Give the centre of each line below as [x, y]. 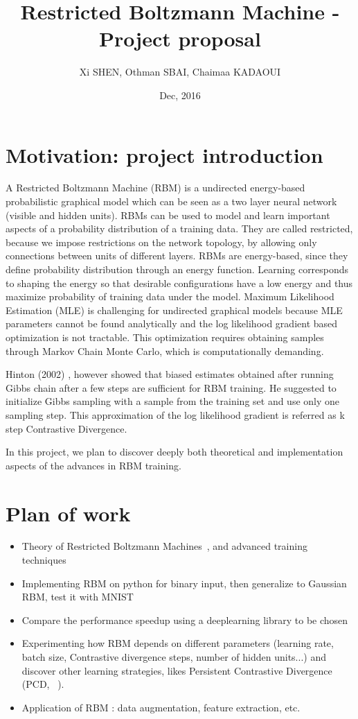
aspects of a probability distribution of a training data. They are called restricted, [179, 228]
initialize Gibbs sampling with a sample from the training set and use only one [173, 401]
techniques [44, 560]
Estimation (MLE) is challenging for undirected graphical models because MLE [174, 310]
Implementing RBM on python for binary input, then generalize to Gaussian [184, 583]
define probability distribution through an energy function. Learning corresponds [177, 269]
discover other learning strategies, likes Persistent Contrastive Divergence [177, 670]
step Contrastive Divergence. [66, 428]
